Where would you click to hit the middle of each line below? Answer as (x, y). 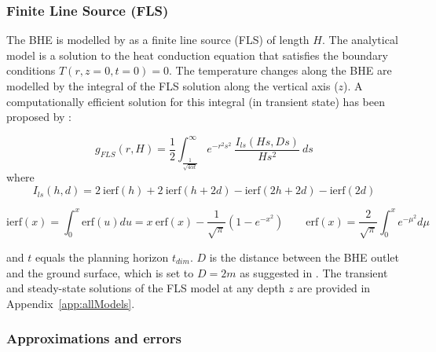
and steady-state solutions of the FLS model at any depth (146, 288)
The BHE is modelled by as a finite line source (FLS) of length (158, 40)
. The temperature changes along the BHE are (280, 70)
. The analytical (360, 40)
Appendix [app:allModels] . (71, 303)
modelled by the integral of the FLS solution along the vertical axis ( (172, 86)
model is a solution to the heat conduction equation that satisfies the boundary (197, 55)
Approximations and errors (94, 338)
